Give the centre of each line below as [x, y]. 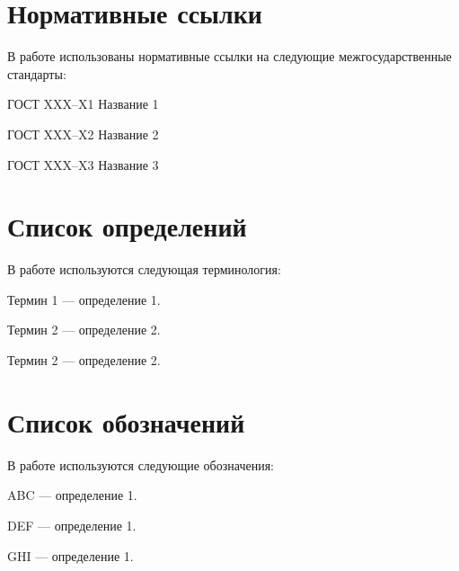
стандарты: [37, 73]
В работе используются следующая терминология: [144, 269]
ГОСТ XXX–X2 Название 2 [83, 134]
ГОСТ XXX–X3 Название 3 [83, 164]
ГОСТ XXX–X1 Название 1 [83, 104]
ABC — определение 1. [72, 495]
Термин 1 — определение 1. [84, 299]
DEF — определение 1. [72, 525]
